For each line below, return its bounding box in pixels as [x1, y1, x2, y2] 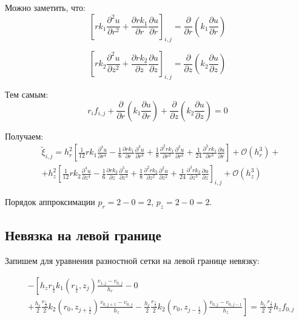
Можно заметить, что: [5, 1, 86, 13]
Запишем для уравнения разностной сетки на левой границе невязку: [5, 254, 260, 267]
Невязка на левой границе [5, 226, 161, 245]
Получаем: [5, 129, 44, 142]
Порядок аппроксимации [5, 195, 95, 208]
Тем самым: [5, 88, 49, 101]
